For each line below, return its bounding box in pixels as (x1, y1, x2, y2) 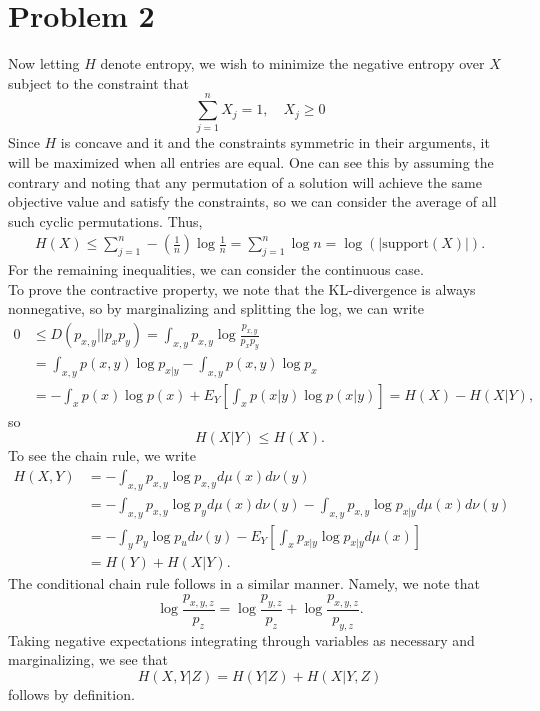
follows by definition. (8, 683, 135, 704)
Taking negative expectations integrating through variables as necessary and (8, 629, 475, 650)
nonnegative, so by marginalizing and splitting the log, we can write (8, 298, 424, 319)
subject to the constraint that (8, 72, 190, 93)
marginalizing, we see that (8, 649, 168, 670)
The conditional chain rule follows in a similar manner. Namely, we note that (8, 573, 480, 594)
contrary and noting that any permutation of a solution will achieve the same (8, 171, 482, 192)
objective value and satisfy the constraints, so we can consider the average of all (8, 191, 497, 212)
